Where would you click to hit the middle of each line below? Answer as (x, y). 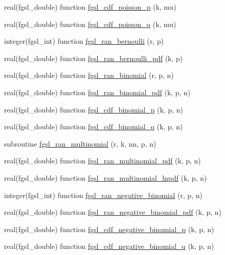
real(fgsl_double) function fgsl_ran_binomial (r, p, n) (89, 75)
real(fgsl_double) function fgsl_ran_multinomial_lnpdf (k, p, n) (106, 177)
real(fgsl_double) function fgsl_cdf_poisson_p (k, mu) (90, 7)
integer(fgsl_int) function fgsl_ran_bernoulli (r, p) (84, 41)
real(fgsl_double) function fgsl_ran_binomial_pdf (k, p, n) (97, 92)
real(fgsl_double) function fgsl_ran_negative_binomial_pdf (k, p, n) (113, 212)
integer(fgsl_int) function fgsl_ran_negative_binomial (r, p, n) (103, 195)
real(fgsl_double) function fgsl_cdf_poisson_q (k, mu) (90, 24)
